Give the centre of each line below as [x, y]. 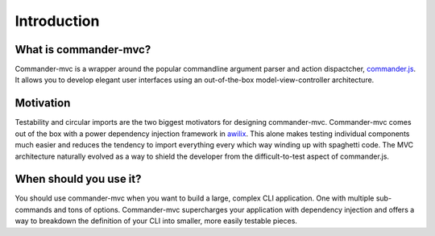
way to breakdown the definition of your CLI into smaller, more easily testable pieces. [156, 221]
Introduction [57, 21]
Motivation [43, 104]
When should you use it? [78, 179]
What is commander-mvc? [83, 50]
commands [33, 209]
